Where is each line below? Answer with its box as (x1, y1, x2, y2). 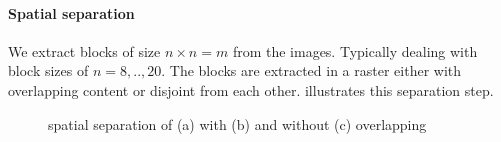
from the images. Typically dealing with (232, 40, 478, 61)
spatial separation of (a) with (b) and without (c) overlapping (48, 113, 427, 134)
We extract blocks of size (8, 40, 161, 61)
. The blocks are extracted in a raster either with (161, 60, 462, 81)
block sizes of (8, 60, 89, 81)
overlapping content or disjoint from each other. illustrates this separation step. (8, 79, 494, 100)
